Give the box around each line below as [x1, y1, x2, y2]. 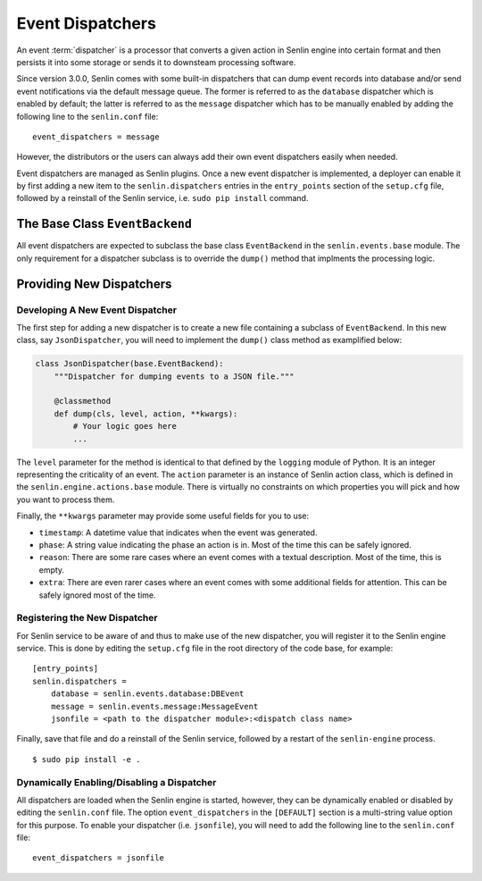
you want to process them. [16, 494, 115, 505]
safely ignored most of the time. [38, 590, 156, 600]
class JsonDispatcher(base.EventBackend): [35, 358, 224, 369]
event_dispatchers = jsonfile [32, 853, 165, 863]
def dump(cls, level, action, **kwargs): [54, 408, 238, 419]
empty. [38, 564, 65, 575]
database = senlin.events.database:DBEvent [50, 689, 245, 699]
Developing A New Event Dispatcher [16, 304, 178, 316]
